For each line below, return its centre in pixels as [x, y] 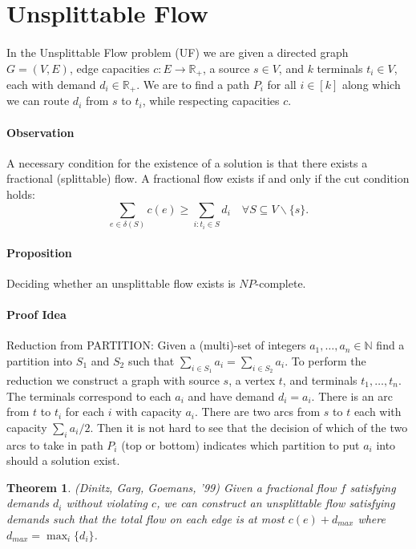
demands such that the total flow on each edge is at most [145, 518]
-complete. [281, 283]
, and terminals [320, 379]
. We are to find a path [193, 85]
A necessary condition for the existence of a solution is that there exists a [187, 162]
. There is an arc [352, 396]
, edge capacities [109, 68]
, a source [226, 68]
